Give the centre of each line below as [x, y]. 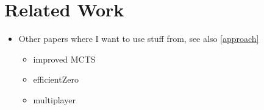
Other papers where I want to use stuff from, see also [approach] [139, 39]
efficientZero [56, 79]
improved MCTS [64, 59]
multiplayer [54, 99]
